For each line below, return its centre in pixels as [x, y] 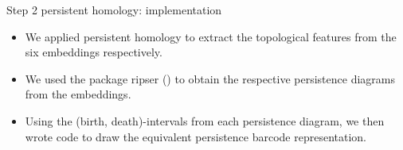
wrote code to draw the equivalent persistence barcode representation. [196, 136]
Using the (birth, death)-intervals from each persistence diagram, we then [205, 120]
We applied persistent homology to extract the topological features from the [211, 36]
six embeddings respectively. [94, 52]
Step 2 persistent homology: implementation [114, 10]
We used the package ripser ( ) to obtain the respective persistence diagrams [210, 78]
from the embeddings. [78, 94]
